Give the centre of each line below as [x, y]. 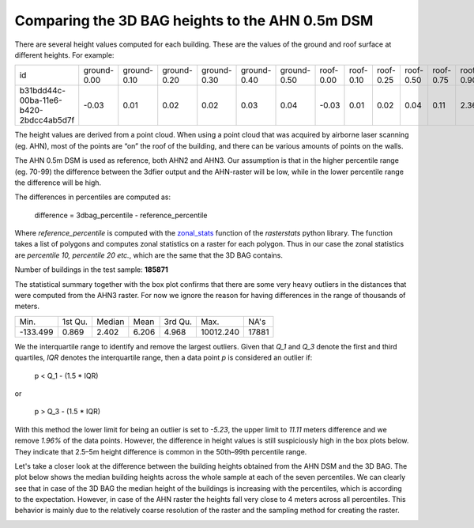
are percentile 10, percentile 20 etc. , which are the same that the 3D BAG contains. [149, 255]
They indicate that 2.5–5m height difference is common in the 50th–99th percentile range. [161, 451]
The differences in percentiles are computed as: [93, 197]
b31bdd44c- [43, 91]
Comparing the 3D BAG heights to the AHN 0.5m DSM [194, 21]
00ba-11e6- [41, 100]
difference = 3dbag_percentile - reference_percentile [121, 215]
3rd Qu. [178, 322]
